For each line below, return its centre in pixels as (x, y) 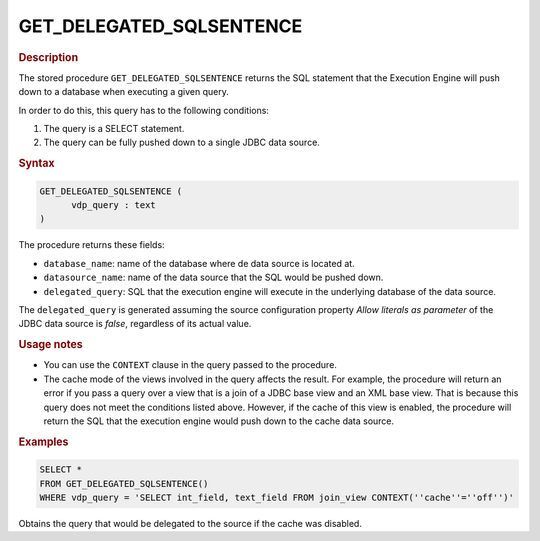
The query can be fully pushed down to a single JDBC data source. (181, 142)
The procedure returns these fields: (91, 245)
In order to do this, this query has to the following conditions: (144, 110)
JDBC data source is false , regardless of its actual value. (135, 324)
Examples (43, 442)
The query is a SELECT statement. (114, 128)
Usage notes (51, 345)
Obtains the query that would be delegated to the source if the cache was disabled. (190, 523)
